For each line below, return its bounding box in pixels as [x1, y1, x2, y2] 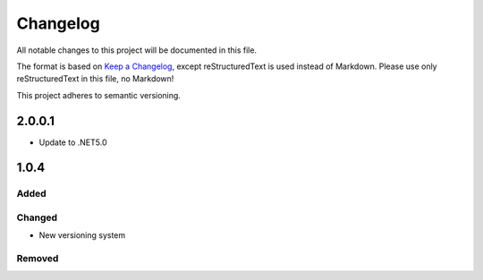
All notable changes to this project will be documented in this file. [16, 45, 258, 55]
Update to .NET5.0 [38, 137, 107, 148]
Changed [16, 211, 58, 224]
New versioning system [38, 230, 126, 241]
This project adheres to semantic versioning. [16, 89, 181, 100]
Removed [16, 252, 59, 265]
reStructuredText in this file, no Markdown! [16, 73, 174, 84]
